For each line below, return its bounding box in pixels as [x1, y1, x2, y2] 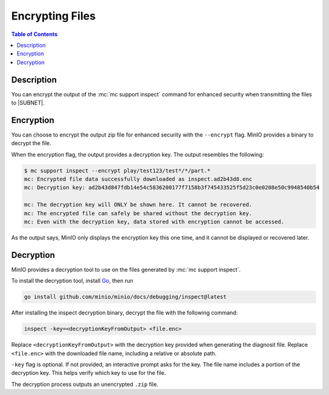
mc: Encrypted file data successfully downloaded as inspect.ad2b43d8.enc [24, 176, 253, 183]
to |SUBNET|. [11, 99, 45, 107]
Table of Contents [11, 30, 58, 38]
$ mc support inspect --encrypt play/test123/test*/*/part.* [24, 167, 211, 174]
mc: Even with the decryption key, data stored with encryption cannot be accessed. [24, 218, 285, 226]
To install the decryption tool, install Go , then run [11, 277, 133, 285]
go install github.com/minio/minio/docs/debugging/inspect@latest [24, 293, 227, 301]
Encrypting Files [11, 9, 96, 23]
